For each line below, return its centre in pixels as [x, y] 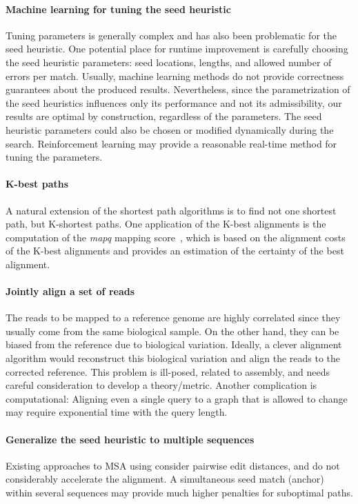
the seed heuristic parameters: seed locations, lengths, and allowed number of [169, 62]
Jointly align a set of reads [70, 291]
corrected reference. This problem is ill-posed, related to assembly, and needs [168, 371]
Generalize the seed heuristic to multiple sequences [130, 439]
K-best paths [37, 184]
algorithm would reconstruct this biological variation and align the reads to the [173, 358]
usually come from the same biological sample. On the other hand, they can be [172, 331]
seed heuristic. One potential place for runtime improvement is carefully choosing [177, 49]
